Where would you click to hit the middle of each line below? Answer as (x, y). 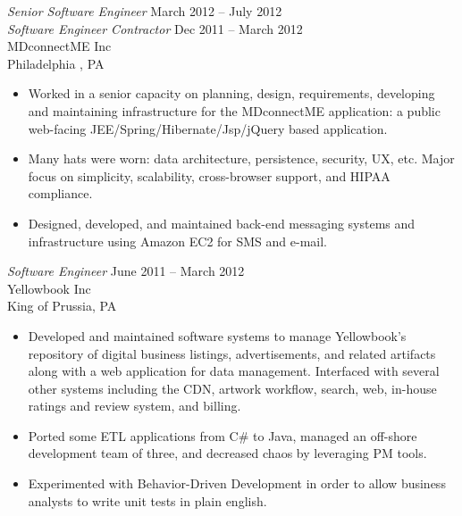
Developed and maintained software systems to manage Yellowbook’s (217, 335)
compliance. (60, 193)
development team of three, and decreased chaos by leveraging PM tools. (227, 453)
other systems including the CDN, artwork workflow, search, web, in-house (232, 388)
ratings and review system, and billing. (134, 406)
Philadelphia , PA (56, 63)
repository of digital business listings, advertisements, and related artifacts (232, 353)
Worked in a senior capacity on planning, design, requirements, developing (231, 93)
